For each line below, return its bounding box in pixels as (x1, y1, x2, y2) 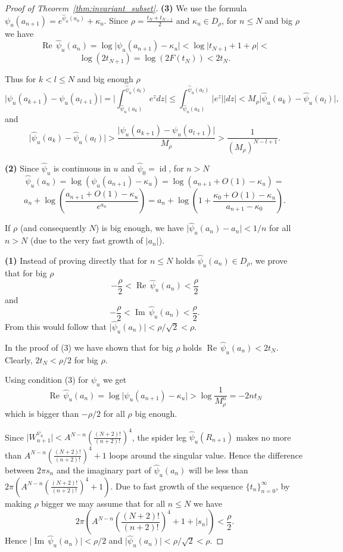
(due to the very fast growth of (30, 234, 144, 247)
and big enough (77, 73, 133, 85)
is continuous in (53, 162, 111, 174)
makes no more (236, 431, 291, 442)
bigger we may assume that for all (41, 497, 166, 509)
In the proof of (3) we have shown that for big (5, 341, 173, 353)
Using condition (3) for (5, 373, 89, 386)
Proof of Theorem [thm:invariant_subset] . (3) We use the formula (5, 2, 247, 14)
